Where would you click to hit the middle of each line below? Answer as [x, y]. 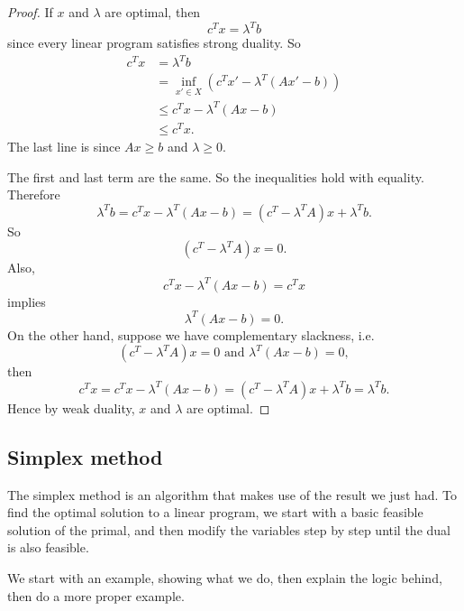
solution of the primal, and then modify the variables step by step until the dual [229, 529]
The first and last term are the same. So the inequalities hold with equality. [216, 176]
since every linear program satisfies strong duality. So [154, 43]
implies [27, 301]
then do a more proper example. [96, 595]
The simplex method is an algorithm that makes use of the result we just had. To [232, 494]
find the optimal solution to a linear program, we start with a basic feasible [215, 512]
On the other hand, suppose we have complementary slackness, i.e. [191, 334]
